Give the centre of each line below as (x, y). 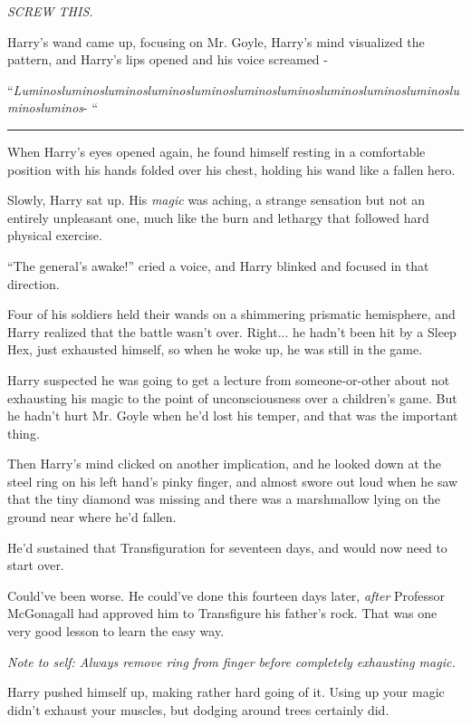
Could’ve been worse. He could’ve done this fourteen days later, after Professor (226, 595)
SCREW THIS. (50, 11)
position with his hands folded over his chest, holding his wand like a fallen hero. (231, 169)
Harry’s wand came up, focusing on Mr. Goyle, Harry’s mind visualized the (216, 41)
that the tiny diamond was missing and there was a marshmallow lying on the (224, 499)
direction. (34, 283)
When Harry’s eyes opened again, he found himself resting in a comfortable (216, 151)
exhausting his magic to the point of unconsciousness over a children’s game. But (232, 397)
